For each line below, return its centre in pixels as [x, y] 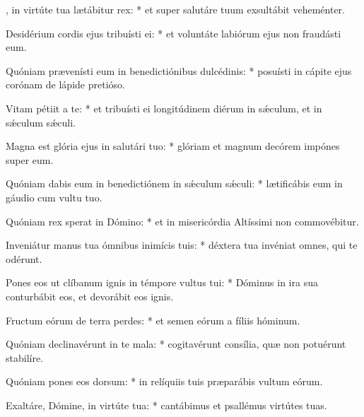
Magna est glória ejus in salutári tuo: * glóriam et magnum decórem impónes [173, 146]
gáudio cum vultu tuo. [54, 197]
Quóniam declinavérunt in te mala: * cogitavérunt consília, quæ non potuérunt [176, 344]
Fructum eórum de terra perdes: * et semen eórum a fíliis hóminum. [153, 320]
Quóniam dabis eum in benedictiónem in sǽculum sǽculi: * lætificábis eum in [174, 183]
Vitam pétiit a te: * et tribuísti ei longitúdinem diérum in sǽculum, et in [164, 108]
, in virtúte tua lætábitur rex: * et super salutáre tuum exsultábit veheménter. [175, 9]
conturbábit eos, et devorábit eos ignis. [90, 296]
